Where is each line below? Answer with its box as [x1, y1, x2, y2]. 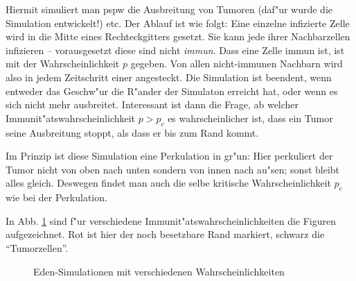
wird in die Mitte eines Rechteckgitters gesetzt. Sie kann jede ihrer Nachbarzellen [6, 29, 350, 44]
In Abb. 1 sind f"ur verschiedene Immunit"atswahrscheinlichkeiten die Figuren [6, 213, 337, 228]
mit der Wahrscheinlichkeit [6, 56, 120, 71]
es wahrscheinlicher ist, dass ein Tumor [168, 110, 333, 125]
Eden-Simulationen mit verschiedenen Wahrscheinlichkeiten [33, 264, 285, 278]
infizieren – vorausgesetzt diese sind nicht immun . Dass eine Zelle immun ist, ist [6, 42, 345, 57]
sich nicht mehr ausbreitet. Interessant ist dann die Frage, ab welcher [6, 97, 299, 112]
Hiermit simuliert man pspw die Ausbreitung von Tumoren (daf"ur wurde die [6, 2, 333, 16]
